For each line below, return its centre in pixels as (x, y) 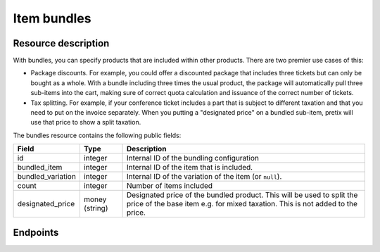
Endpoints (36, 232)
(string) (96, 208)
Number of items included (170, 186)
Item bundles (52, 18)
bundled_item (40, 168)
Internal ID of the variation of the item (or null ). (204, 177)
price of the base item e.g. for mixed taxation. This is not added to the (242, 204)
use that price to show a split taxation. (86, 122)
